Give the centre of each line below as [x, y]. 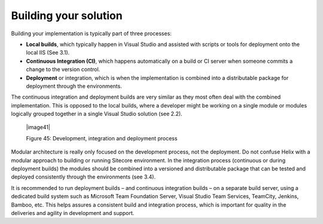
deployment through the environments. [74, 86]
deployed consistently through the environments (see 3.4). [83, 177]
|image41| [38, 127]
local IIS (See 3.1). [48, 53]
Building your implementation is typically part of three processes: [91, 33]
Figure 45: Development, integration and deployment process [102, 138]
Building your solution [67, 16]
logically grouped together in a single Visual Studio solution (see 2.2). [97, 114]
